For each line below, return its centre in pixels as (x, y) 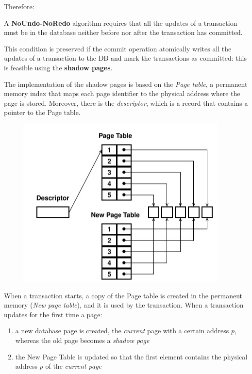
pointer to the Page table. (42, 112)
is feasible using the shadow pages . (58, 67)
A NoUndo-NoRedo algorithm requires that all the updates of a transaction (121, 23)
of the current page (74, 366)
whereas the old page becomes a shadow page (82, 340)
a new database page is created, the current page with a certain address (122, 331)
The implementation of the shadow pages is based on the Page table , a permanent (126, 84)
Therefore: (19, 6)
